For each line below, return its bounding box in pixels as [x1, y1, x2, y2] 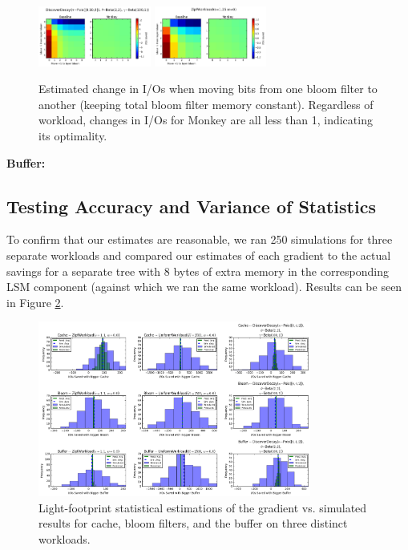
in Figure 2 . [6, 293, 64, 310]
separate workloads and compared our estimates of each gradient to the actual [6, 247, 391, 264]
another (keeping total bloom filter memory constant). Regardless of [38, 95, 374, 112]
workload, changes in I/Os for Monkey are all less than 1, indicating [38, 111, 373, 128]
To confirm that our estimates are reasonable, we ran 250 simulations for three [6, 231, 393, 248]
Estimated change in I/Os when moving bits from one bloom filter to [38, 80, 378, 97]
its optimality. [38, 127, 107, 144]
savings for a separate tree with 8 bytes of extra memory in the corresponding [6, 262, 390, 279]
